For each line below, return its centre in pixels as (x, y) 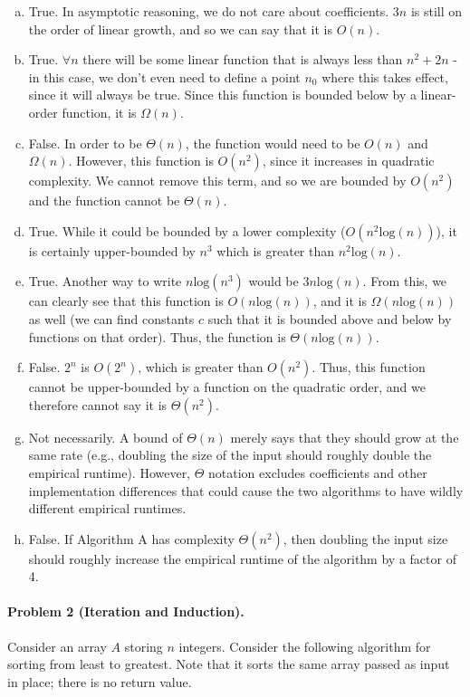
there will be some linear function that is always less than (243, 59)
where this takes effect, (385, 76)
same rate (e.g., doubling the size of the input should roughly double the (230, 455)
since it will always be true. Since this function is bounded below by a (222, 95)
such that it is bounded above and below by (330, 318)
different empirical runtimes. (107, 508)
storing (144, 646)
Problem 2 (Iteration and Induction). (126, 611)
